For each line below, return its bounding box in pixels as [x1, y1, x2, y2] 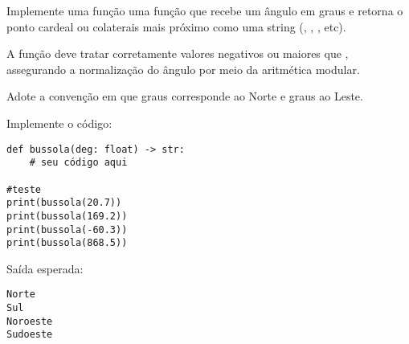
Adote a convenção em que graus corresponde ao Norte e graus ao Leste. [6, 88, 363, 104]
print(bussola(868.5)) [6, 237, 128, 249]
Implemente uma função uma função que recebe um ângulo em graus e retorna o [6, 2, 403, 18]
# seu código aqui [29, 157, 128, 169]
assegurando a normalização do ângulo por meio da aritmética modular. [6, 60, 360, 77]
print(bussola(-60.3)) [6, 223, 128, 235]
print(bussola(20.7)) [6, 197, 122, 209]
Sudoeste [6, 329, 53, 341]
